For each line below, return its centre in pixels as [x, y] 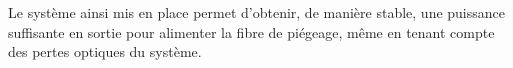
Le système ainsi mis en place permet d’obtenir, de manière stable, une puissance [257, 12]
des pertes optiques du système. [105, 51]
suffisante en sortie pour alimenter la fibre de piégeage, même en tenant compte [251, 31]
